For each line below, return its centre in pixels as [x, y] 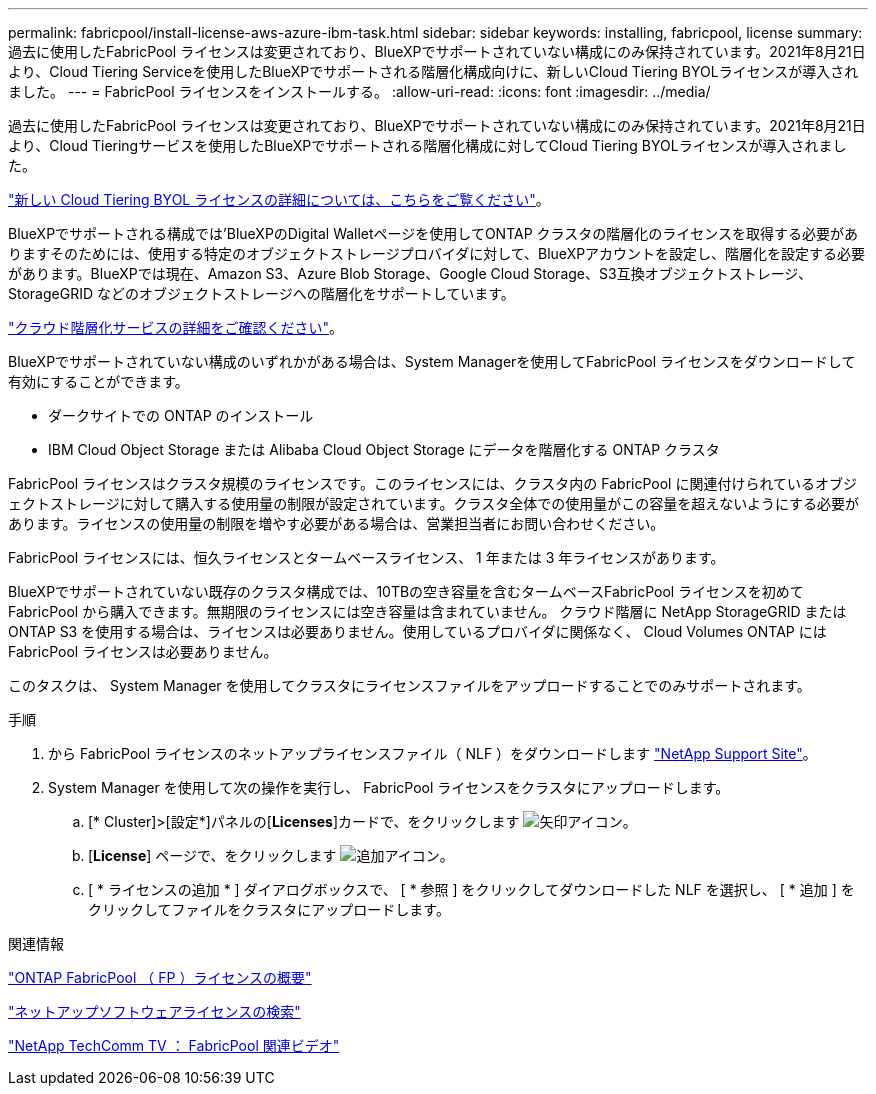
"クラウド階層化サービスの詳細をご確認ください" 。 [176, 327]
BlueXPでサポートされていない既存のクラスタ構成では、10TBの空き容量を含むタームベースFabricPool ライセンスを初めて [406, 591]
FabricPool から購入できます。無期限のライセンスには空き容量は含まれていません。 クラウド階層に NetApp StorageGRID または [427, 611]
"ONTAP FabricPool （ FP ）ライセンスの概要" [160, 977]
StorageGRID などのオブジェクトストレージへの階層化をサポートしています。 [261, 293]
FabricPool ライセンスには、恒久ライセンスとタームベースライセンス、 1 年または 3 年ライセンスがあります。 [366, 557]
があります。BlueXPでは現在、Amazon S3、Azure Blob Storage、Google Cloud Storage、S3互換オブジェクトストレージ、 [410, 273]
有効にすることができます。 [98, 381]
